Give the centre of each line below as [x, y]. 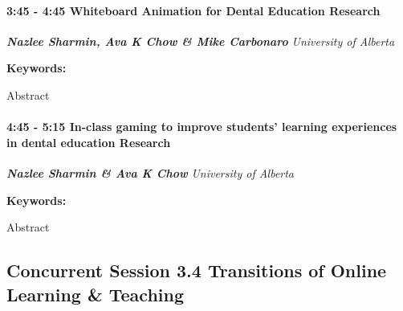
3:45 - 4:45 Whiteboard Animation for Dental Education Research [193, 10]
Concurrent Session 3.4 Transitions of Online [197, 270]
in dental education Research [89, 142]
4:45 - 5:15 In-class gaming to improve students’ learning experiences [202, 127]
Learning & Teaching [96, 294]
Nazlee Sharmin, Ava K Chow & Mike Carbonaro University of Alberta [201, 41]
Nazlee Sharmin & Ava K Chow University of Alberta [151, 172]
